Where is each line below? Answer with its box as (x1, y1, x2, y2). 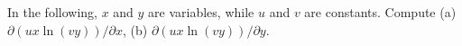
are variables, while (148, 3, 254, 21)
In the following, (7, 3, 97, 21)
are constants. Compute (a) (304, 3, 457, 21)
